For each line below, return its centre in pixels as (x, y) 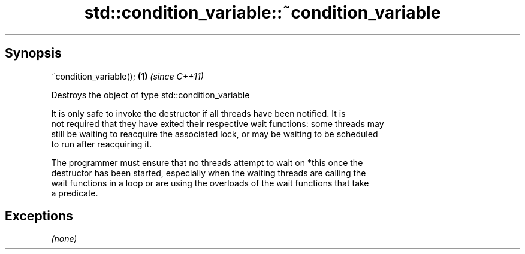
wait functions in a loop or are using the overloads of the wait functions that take (210, 183)
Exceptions (39, 216)
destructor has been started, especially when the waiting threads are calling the (209, 173)
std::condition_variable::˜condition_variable (262, 13)
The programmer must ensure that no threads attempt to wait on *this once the (207, 162)
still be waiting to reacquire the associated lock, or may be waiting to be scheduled (215, 134)
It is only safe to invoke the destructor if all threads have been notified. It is (198, 113)
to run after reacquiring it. (102, 144)
